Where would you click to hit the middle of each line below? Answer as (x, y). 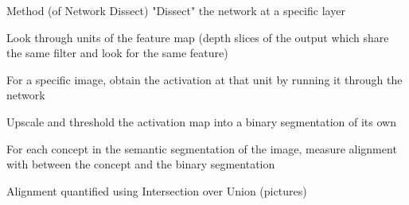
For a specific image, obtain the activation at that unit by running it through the (204, 79)
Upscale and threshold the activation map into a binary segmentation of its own (201, 121)
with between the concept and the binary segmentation (141, 164)
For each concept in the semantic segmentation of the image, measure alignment (202, 148)
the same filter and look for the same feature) (117, 53)
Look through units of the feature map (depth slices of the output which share (198, 37)
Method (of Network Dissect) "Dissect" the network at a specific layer (176, 10)
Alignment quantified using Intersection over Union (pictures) (157, 190)
